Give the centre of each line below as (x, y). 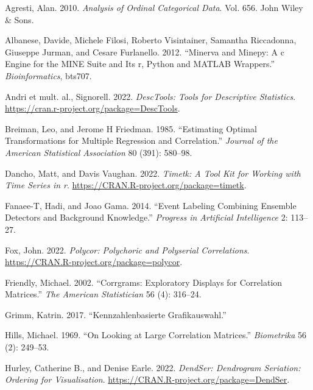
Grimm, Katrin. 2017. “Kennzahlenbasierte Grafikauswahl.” (116, 314)
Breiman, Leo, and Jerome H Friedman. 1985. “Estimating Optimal (131, 128)
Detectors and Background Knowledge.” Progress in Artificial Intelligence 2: (146, 217)
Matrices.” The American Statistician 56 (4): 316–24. (103, 294)
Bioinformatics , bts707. (48, 75)
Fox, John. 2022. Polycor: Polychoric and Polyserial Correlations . (127, 250)
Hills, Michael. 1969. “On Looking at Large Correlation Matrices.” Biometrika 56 (156, 335)
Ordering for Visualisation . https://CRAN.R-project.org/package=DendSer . (147, 379)
